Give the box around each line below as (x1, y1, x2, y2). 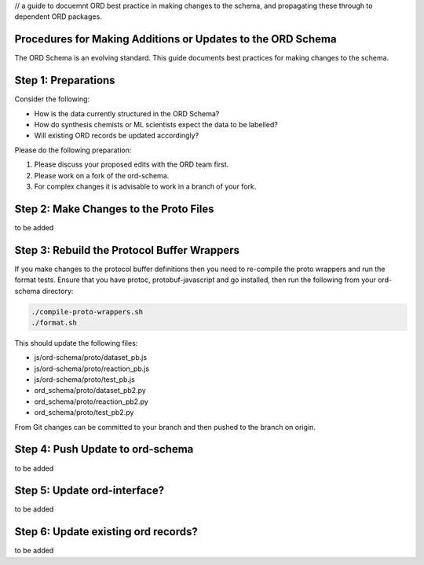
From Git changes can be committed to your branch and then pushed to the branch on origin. (14, 422, 316, 431)
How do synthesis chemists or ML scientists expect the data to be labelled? (34, 119, 278, 129)
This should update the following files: (14, 338, 138, 347)
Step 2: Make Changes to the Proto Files (14, 202, 214, 215)
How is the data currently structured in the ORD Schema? (34, 108, 220, 118)
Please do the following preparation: (14, 145, 132, 155)
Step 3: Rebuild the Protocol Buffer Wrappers (14, 244, 239, 257)
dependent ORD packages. (14, 12, 102, 21)
